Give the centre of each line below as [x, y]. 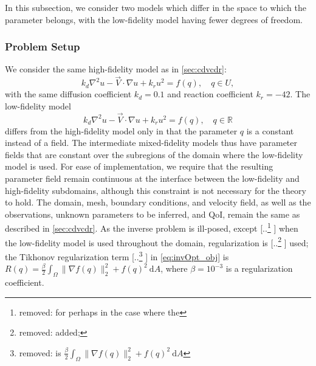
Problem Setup [43, 47]
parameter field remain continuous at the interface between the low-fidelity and [152, 178]
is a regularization [259, 268]
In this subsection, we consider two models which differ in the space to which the [156, 7]
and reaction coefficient [210, 94]
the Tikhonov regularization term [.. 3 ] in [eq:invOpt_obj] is [117, 255]
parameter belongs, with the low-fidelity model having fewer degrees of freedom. [154, 19]
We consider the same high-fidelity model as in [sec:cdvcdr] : [116, 69]
